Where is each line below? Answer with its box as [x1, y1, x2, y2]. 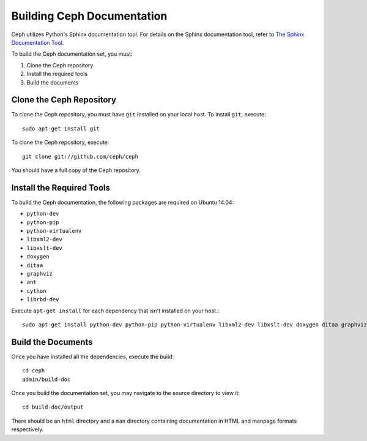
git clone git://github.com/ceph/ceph [22, 153, 139, 160]
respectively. [11, 426, 44, 433]
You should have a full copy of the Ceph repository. [11, 166, 141, 174]
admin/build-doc [22, 375, 71, 383]
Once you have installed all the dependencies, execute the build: [11, 353, 174, 360]
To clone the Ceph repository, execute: [11, 138, 109, 146]
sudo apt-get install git [22, 125, 100, 132]
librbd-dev [26, 296, 59, 303]
